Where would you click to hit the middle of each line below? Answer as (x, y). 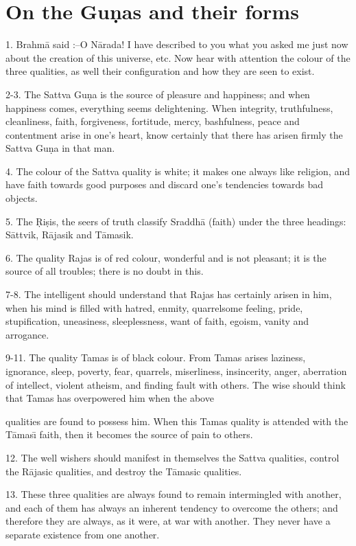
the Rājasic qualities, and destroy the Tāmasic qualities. (124, 471)
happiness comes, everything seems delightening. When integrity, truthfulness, (169, 107)
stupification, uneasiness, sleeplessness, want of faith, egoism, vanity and (157, 321)
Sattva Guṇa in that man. (60, 148)
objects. (22, 198)
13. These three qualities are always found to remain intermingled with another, (174, 494)
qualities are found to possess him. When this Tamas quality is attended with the (177, 421)
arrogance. (27, 334)
